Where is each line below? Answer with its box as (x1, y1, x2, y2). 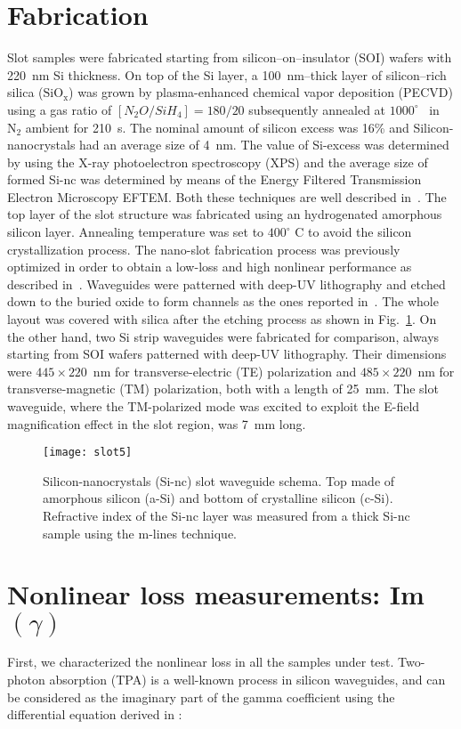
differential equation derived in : (7, 705, 182, 724)
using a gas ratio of (7, 100, 112, 118)
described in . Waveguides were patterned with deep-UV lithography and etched (7, 274, 446, 293)
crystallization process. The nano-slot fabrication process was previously (7, 239, 400, 258)
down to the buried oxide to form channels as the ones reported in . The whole (7, 292, 439, 311)
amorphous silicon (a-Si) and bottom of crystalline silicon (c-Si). (43, 489, 393, 507)
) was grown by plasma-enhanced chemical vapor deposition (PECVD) (69, 83, 453, 101)
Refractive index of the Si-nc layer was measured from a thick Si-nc (43, 506, 410, 525)
